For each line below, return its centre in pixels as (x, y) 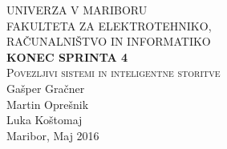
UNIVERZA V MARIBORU (77, 10)
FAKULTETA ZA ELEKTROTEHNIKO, (109, 25)
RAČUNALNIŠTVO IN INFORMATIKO (109, 41)
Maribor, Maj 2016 (53, 135)
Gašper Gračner (46, 88)
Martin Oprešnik (48, 104)
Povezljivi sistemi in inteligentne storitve (113, 72)
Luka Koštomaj (45, 120)
